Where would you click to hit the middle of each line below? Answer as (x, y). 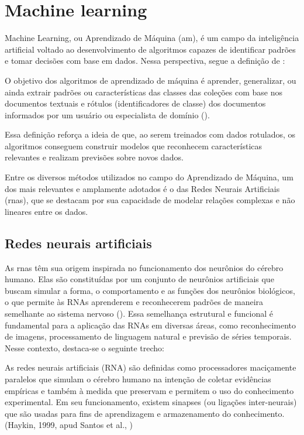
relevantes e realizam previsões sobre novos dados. (94, 157)
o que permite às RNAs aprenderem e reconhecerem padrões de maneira (134, 302)
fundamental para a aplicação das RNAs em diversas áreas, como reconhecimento (151, 325)
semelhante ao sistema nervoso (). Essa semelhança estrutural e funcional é (139, 314)
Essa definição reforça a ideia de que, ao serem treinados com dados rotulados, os (150, 134)
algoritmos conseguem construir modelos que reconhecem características (134, 145)
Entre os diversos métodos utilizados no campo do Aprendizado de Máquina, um (149, 177)
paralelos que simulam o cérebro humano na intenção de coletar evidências (138, 379)
